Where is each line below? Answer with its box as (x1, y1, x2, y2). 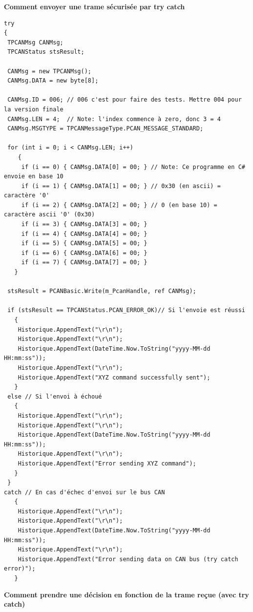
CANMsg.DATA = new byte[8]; (7, 77, 99, 84)
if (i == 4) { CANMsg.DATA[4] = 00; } (21, 230, 148, 237)
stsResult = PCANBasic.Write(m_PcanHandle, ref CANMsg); (7, 288, 196, 295)
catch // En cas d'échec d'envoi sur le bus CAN (4, 488, 165, 496)
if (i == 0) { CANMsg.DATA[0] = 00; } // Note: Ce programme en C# (21, 163, 245, 170)
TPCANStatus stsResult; (7, 48, 84, 56)
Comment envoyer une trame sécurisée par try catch (4, 1, 185, 11)
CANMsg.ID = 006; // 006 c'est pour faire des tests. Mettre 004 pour (7, 96, 242, 104)
